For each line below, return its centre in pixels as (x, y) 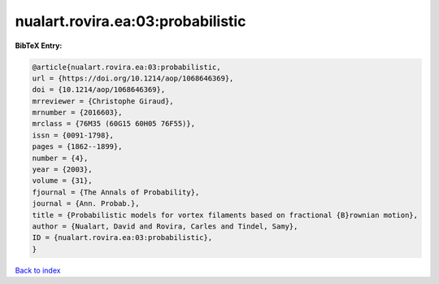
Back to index (38, 270)
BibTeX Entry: (39, 46)
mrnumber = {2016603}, (77, 113)
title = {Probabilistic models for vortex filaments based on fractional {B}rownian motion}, (225, 215)
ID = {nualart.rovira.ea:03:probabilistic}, (122, 238)
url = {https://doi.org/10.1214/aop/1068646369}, (133, 78)
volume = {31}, (62, 181)
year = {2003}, (62, 170)
